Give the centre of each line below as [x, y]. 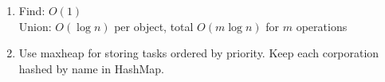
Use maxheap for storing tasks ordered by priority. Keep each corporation [199, 53]
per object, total [154, 26]
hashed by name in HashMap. [91, 68]
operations [322, 26]
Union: [35, 26]
